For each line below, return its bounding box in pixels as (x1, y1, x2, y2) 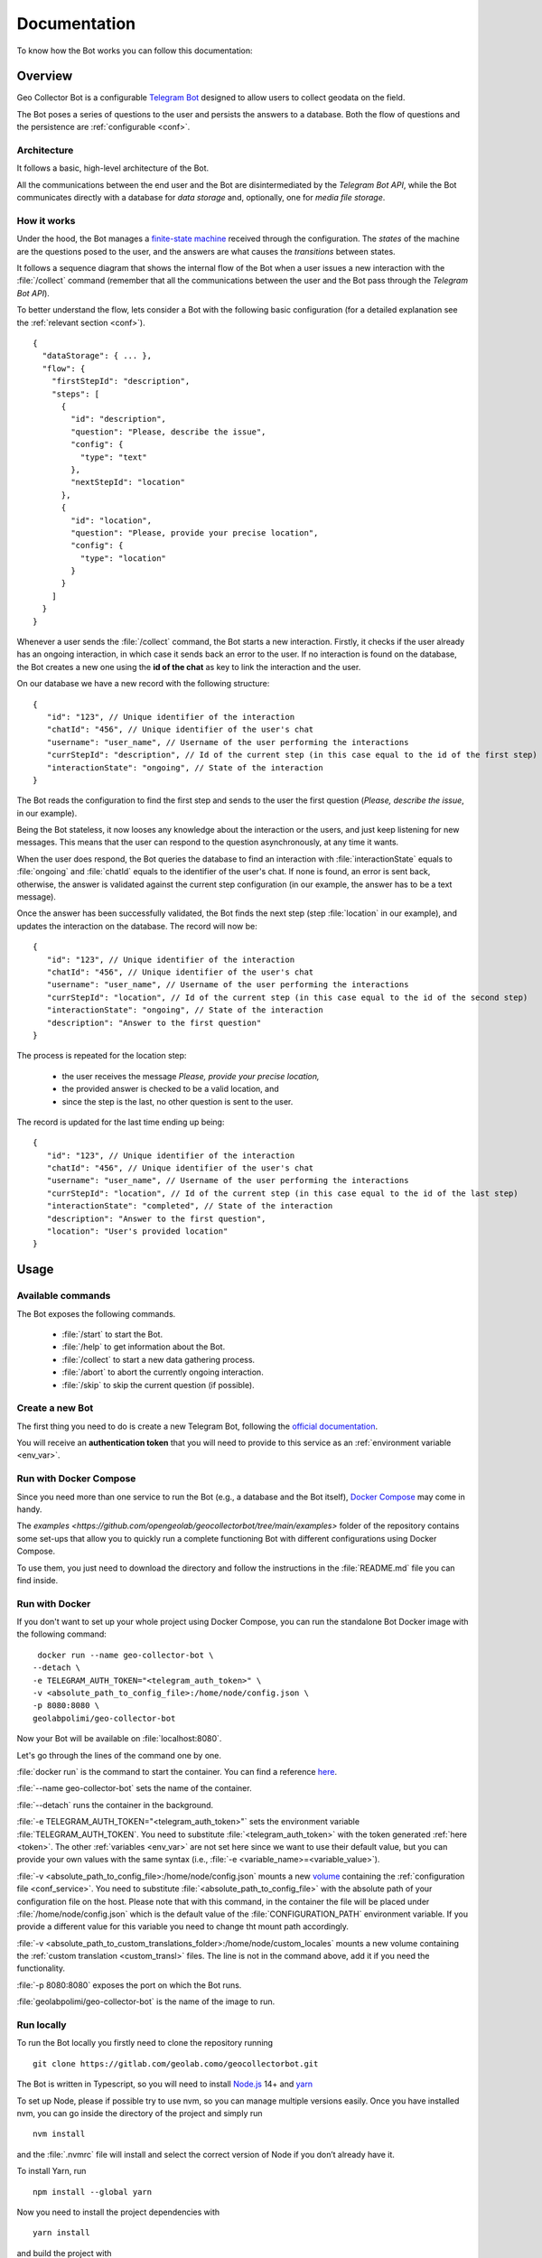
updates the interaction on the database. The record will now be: (16, 920, 257, 931)
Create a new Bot (16, 1402, 94, 1414)
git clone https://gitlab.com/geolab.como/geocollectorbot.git (33, 2058, 319, 2068)
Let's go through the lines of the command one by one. (16, 1749, 221, 1760)
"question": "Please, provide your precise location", (70, 527, 319, 537)
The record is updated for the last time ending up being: (16, 1116, 225, 1127)
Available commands (16, 1290, 111, 1302)
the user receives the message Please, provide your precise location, (61, 1070, 320, 1081)
